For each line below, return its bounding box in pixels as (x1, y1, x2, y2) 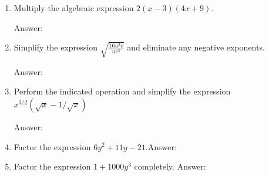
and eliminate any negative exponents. (127, 41, 265, 53)
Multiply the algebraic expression (14, 2, 134, 13)
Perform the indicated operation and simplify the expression (14, 85, 231, 97)
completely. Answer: (134, 160, 206, 172)
